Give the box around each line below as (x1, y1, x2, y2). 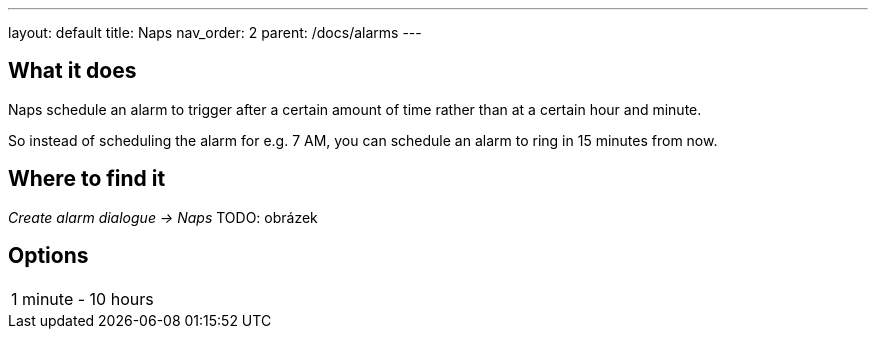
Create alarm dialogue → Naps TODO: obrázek (8, 208, 318, 226)
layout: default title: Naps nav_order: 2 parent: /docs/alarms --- (8, 24, 422, 41)
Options (8, 243, 89, 269)
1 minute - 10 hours (11, 288, 154, 309)
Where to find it (8, 166, 166, 192)
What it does (8, 58, 137, 84)
